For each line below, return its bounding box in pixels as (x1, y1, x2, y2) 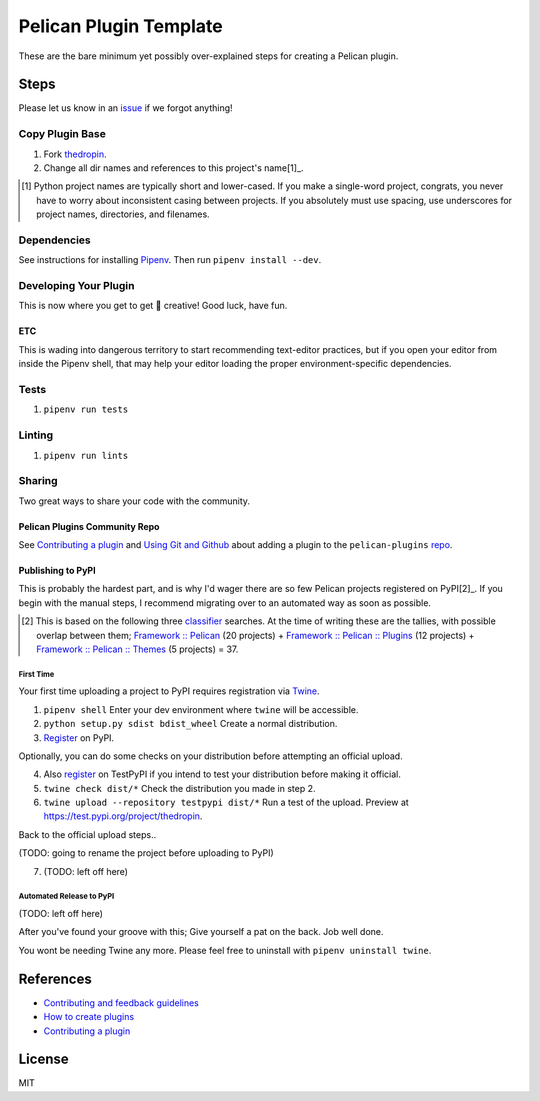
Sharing (18, 474, 59, 488)
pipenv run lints (43, 450, 129, 461)
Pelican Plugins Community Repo (18, 520, 160, 532)
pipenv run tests (43, 404, 129, 415)
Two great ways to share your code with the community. (18, 495, 250, 507)
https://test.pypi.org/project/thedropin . (43, 810, 203, 822)
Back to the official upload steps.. (18, 828, 157, 840)
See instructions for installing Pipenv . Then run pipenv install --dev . (18, 254, 322, 266)
